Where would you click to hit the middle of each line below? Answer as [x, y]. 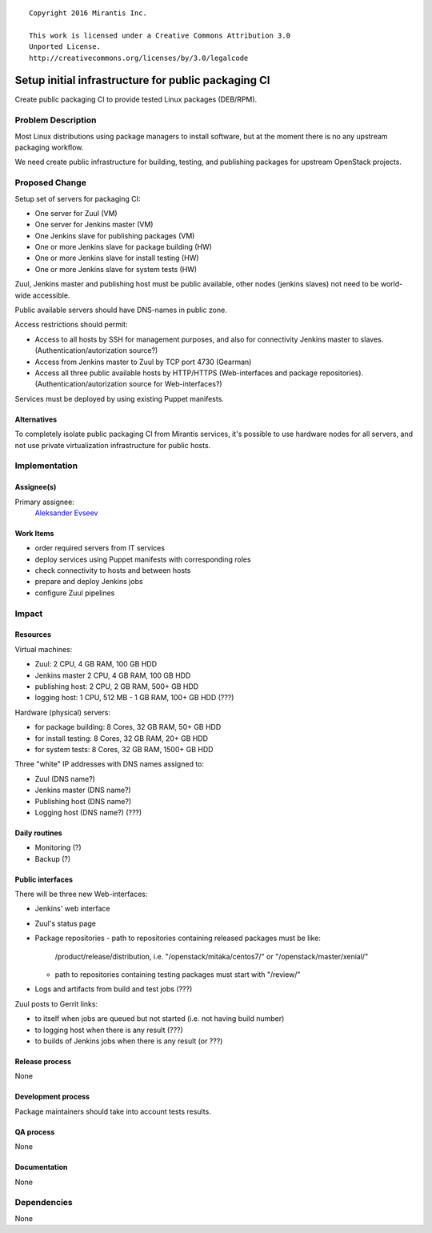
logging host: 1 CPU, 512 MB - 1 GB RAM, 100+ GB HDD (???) [134, 698]
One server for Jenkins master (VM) [94, 225]
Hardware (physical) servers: [63, 712]
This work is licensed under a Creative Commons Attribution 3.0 [160, 35]
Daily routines [39, 833]
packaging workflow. [49, 147]
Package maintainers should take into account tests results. [113, 1111]
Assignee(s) [36, 487]
